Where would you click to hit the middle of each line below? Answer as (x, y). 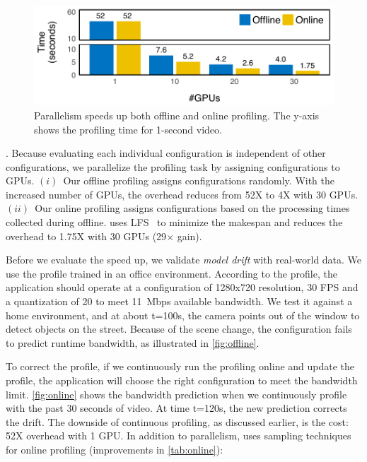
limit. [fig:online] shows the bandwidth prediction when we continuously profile (176, 394)
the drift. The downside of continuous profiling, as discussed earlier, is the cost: (177, 421)
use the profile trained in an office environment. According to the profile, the (171, 273)
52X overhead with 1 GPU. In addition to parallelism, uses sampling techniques (179, 436)
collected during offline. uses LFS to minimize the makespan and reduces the (174, 222)
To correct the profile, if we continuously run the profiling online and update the (180, 366)
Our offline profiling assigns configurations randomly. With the (199, 180)
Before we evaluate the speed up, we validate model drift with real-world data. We (184, 260)
